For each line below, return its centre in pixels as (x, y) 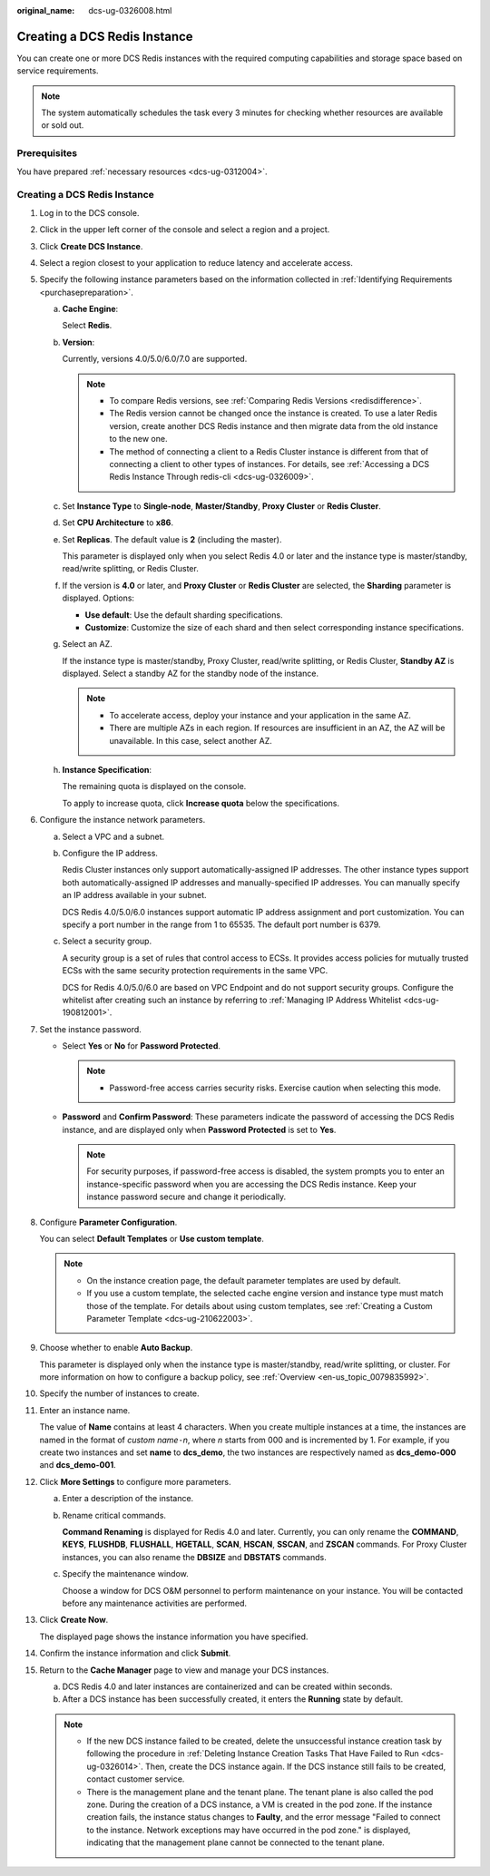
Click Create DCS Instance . (91, 246)
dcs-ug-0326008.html (130, 10)
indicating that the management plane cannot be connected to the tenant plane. (235, 1842)
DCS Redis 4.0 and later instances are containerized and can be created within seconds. (227, 1686)
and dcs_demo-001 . (78, 1465)
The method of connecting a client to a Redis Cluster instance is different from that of (269, 451)
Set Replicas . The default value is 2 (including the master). (172, 539)
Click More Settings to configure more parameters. (135, 1481)
